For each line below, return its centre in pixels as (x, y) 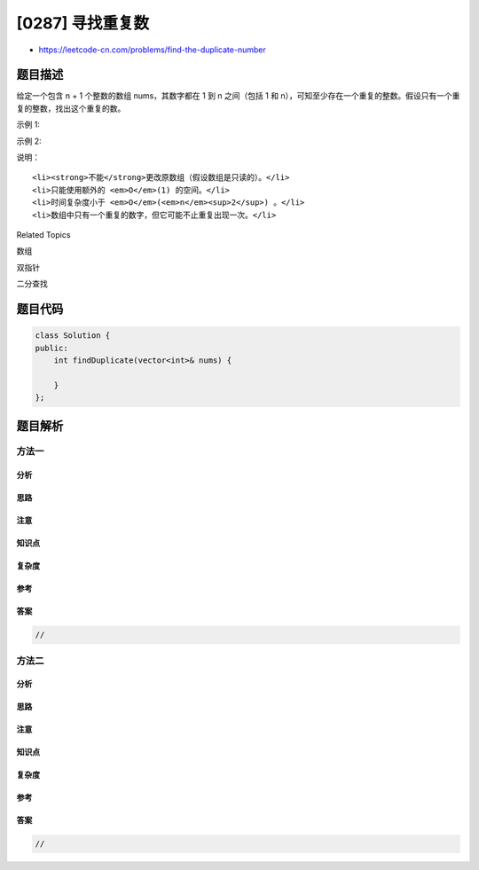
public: (51, 348)
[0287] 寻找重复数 (83, 23)
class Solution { (73, 336)
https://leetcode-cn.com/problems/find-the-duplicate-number (152, 50)
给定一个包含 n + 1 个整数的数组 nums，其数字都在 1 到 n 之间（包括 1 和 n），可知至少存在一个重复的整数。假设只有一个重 (238, 96)
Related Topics (43, 234)
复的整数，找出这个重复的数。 (71, 108)
